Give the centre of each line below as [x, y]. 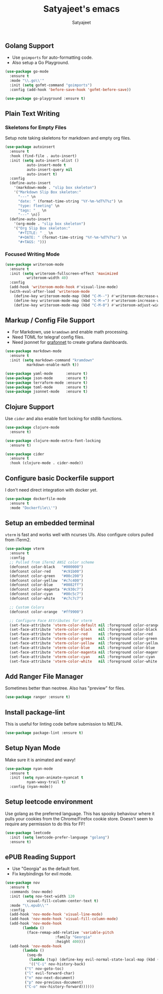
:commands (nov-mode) [31, 892]
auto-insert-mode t [46, 165]
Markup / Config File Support [50, 320]
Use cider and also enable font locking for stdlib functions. [64, 419]
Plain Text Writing [32, 114]
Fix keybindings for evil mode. [42, 874]
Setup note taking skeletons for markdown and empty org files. [68, 138]
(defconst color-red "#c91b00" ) [46, 571]
